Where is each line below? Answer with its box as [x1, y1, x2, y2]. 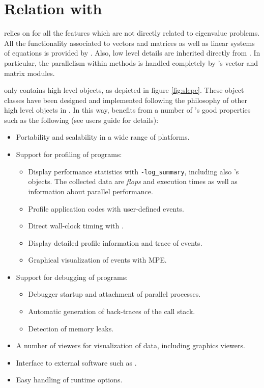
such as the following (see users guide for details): [4, 114, 159, 125]
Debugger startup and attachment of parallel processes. [28, 289, 201, 299]
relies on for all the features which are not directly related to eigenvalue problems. [4, 28, 260, 38]
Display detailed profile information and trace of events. [28, 237, 202, 248]
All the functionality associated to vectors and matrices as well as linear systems [4, 37, 255, 48]
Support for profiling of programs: [16, 149, 122, 160]
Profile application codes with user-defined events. [28, 203, 184, 214]
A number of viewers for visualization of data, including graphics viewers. [16, 340, 245, 351]
